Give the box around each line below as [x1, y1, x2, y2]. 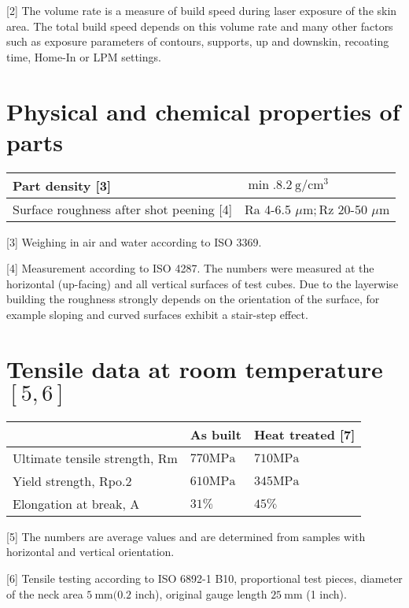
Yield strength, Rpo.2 [13, 471, 132, 490]
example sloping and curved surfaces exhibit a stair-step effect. [6, 306, 308, 323]
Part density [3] [13, 176, 112, 195]
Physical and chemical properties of [6, 95, 400, 127]
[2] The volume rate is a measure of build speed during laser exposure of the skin [6, 2, 397, 18]
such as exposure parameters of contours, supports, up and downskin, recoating [6, 33, 389, 50]
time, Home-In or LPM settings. [6, 48, 161, 65]
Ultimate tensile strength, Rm [13, 448, 178, 467]
